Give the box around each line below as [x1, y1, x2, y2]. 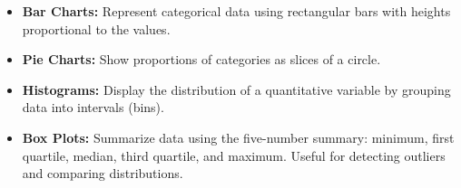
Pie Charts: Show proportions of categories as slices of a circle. [22, 50, 381, 69]
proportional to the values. [22, 19, 171, 38]
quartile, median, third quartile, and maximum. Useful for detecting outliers [22, 146, 446, 164]
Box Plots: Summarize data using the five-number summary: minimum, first [22, 127, 455, 146]
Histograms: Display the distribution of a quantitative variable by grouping [22, 80, 451, 99]
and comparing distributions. [22, 164, 183, 183]
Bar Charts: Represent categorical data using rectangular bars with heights [22, 2, 451, 20]
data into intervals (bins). [22, 98, 164, 117]
